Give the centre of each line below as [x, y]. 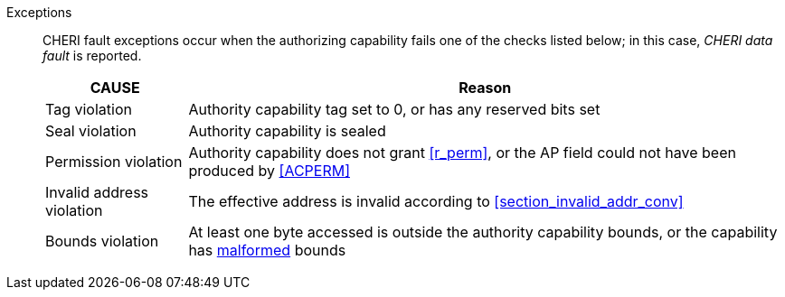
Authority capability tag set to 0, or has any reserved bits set [394, 109]
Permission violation [114, 162]
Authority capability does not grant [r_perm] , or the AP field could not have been [462, 153]
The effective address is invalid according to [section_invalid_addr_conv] [436, 201]
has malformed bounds [267, 250]
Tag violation [89, 109]
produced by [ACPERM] [269, 171]
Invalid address [97, 192]
